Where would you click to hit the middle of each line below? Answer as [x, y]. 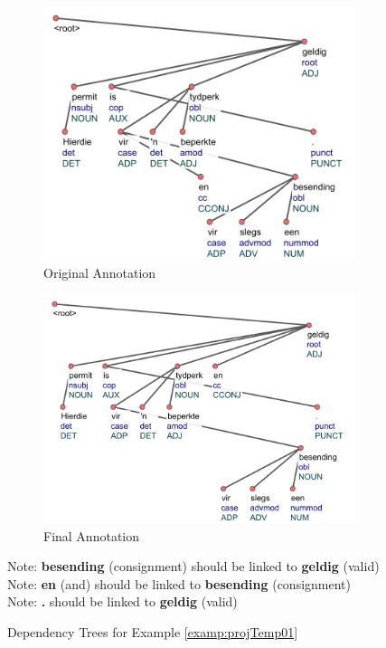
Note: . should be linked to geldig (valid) [122, 601]
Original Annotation [100, 272]
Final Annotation [92, 535]
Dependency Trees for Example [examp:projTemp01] [153, 631]
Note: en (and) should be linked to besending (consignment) [179, 583]
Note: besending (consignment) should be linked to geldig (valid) [193, 566]
